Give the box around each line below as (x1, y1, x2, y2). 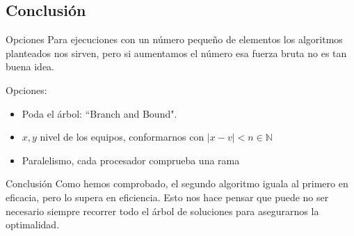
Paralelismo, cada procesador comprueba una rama (22, 152, 240, 167)
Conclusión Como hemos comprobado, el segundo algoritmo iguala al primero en (6, 176, 348, 191)
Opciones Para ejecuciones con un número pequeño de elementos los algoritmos (6, 32, 343, 47)
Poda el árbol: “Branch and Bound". (22, 106, 177, 120)
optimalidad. (6, 217, 60, 232)
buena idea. (6, 59, 55, 74)
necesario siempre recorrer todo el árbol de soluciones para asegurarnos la (6, 203, 319, 218)
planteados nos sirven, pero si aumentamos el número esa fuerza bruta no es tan (6, 45, 347, 60)
